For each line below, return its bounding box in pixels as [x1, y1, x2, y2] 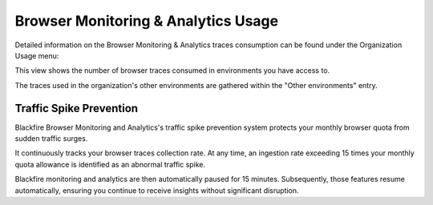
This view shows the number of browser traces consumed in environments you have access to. [14, 66, 330, 75]
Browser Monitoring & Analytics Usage [14, 12, 279, 30]
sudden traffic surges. [14, 134, 88, 143]
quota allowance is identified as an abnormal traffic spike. [14, 159, 206, 169]
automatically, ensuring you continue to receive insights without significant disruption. [14, 185, 300, 195]
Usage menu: [14, 50, 59, 60]
